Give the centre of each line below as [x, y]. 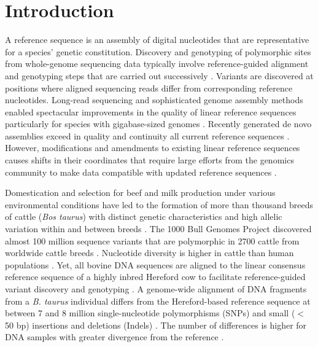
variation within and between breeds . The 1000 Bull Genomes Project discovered [158, 229]
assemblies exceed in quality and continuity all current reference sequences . [147, 135]
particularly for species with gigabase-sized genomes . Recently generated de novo [158, 124]
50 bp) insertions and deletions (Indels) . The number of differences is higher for [156, 325]
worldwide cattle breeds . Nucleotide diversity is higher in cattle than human [149, 253]
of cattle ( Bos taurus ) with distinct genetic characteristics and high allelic [144, 216]
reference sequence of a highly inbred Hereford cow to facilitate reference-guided [155, 277]
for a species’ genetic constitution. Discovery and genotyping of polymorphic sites [158, 51]
